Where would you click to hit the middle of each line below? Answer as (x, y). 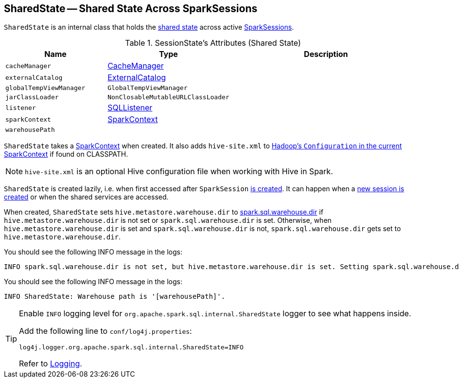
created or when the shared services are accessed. (86, 197)
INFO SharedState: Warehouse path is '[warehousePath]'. (115, 297)
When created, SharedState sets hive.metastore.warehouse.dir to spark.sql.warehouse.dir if (164, 212)
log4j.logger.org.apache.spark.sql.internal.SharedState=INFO (131, 347)
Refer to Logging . (51, 364)
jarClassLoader (32, 97)
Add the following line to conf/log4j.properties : (106, 331)
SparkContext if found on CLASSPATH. (66, 154)
